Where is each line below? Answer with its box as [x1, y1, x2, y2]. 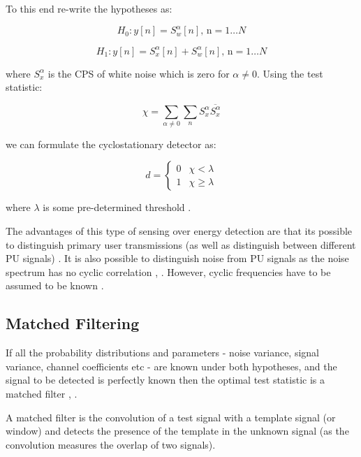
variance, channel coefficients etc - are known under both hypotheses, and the [6, 358, 337, 373]
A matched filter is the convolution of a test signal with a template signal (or [6, 409, 336, 424]
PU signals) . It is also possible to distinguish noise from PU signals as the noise [6, 251, 349, 266]
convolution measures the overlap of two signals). [6, 437, 216, 451]
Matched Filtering [6, 312, 140, 334]
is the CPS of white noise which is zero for [47, 66, 230, 80]
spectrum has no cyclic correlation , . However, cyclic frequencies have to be [6, 264, 331, 279]
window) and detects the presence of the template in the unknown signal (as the [6, 423, 349, 438]
